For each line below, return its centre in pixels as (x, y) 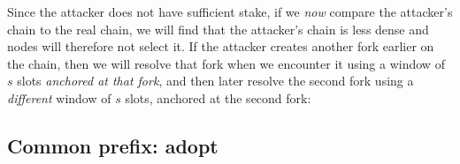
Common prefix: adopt (113, 145)
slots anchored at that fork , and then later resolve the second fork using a (215, 81)
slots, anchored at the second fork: (218, 97)
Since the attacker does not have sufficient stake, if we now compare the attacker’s (230, 11)
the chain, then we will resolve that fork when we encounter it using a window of (226, 63)
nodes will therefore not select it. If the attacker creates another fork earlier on (221, 46)
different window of (59, 97)
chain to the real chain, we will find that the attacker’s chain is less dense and (218, 29)
